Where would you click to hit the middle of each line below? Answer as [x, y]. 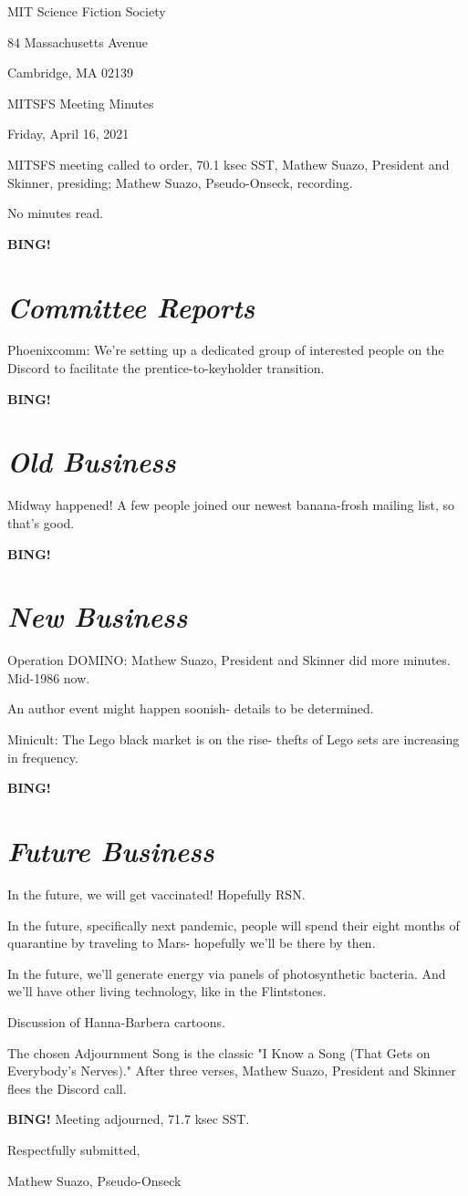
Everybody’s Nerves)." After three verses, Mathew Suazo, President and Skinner [232, 1071]
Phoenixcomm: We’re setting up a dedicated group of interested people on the [226, 350]
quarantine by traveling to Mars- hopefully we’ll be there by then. [192, 943]
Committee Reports [131, 307]
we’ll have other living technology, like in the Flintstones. [167, 991]
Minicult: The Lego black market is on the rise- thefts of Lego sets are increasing [234, 739]
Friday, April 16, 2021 [68, 134]
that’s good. [41, 522]
